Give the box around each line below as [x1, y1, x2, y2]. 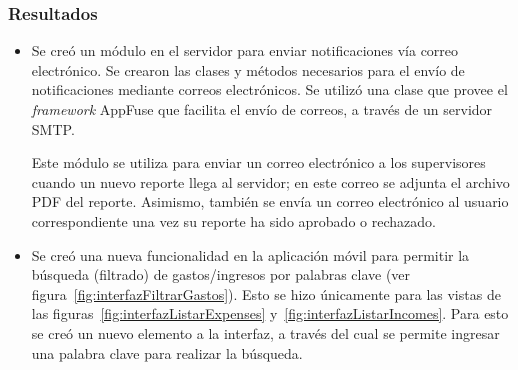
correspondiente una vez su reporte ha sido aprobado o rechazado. [31, 210, 436, 231]
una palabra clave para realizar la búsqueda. [31, 342, 303, 363]
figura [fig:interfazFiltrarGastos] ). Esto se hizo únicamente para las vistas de [31, 283, 501, 304]
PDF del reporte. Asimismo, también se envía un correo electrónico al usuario [31, 191, 509, 212]
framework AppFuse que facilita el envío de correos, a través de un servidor [31, 99, 493, 119]
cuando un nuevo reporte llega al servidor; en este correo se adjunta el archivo [31, 171, 510, 192]
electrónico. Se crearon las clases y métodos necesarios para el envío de [31, 59, 465, 80]
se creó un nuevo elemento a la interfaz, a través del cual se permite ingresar [31, 322, 500, 343]
